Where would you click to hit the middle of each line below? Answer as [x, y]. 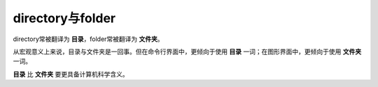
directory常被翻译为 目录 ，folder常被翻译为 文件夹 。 [88, 39]
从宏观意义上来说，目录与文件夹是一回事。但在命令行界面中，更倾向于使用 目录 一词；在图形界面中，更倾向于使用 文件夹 [187, 52]
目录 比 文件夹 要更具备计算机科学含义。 [71, 74]
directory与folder [64, 18]
